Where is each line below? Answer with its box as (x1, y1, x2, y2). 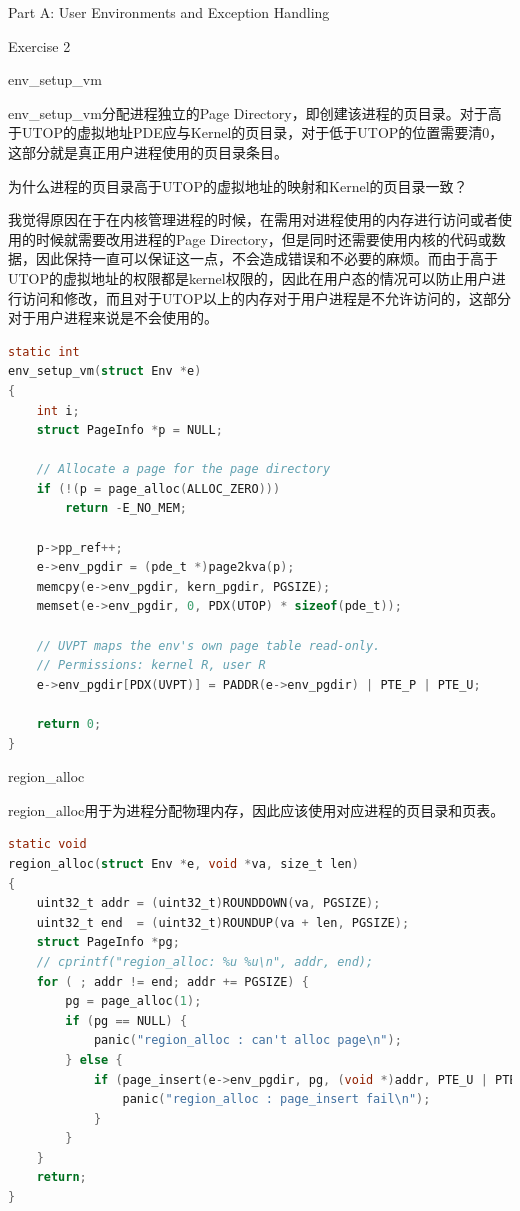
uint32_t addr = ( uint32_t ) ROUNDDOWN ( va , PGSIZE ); (36, 896, 381, 911)
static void (8, 837, 87, 852)
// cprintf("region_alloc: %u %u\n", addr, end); (36, 954, 374, 969)
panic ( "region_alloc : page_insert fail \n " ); (122, 1092, 431, 1107)
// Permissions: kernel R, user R (36, 658, 266, 673)
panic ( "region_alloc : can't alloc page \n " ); (93, 1033, 402, 1048)
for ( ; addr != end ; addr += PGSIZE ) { (36, 974, 309, 989)
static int (8, 344, 80, 359)
